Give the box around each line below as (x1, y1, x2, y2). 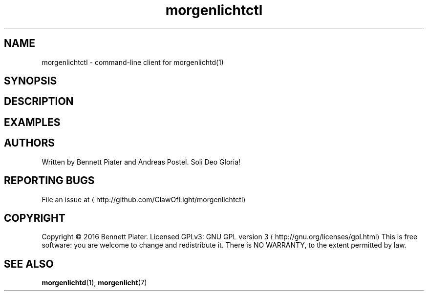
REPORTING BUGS (4, 174, 95, 187)
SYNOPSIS (4, 75, 57, 87)
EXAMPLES (4, 116, 61, 128)
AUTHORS (4, 137, 55, 149)
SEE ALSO (4, 257, 54, 270)
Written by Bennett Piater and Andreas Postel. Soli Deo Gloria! (42, 157, 241, 166)
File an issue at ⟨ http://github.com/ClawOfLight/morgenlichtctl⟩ (42, 195, 246, 204)
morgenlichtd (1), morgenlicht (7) (42, 278, 147, 287)
